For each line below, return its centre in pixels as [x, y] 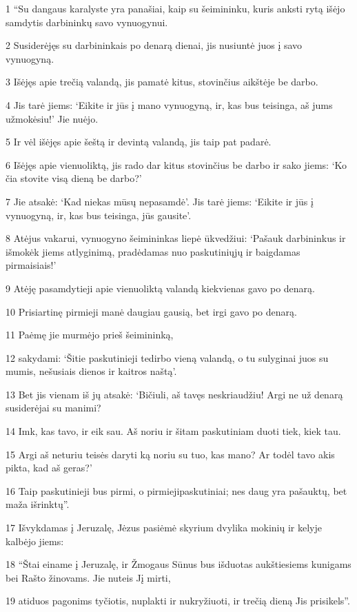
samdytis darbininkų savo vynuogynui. [87, 22]
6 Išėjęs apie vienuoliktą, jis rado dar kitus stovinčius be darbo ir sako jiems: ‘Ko [176, 164]
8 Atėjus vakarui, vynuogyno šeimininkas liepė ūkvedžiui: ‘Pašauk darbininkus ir [176, 238]
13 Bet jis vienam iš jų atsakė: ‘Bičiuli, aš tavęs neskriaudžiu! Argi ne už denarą [174, 394]
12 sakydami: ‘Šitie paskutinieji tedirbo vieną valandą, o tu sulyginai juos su [167, 357]
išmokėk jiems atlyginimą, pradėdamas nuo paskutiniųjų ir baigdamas [153, 251]
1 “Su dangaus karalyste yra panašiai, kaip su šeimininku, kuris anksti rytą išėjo [175, 8]
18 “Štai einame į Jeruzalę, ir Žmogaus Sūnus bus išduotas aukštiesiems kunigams [178, 564]
